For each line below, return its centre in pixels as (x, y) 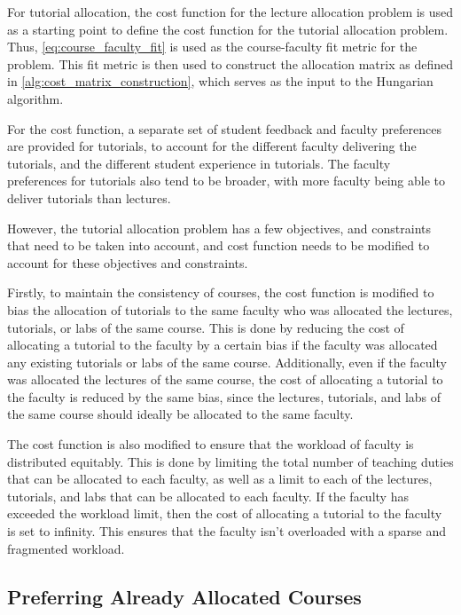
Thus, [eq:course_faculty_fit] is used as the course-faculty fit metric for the (212, 47)
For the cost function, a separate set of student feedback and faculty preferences (224, 128)
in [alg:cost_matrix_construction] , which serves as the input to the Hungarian (220, 81)
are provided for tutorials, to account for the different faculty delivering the (212, 146)
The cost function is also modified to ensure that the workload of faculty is (211, 444)
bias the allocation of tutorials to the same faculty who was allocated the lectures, (230, 309)
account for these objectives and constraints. (128, 262)
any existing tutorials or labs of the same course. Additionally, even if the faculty (227, 362)
